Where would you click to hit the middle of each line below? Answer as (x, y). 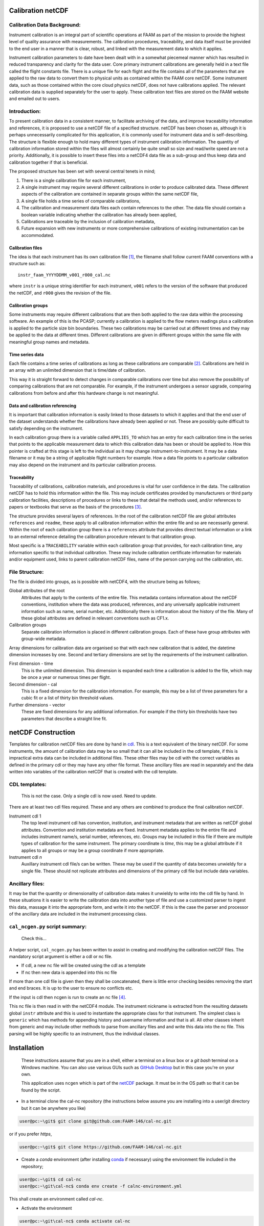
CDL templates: (28, 784)
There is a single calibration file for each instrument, (74, 180)
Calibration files (26, 248)
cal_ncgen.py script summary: (48, 926)
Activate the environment (47, 1208)
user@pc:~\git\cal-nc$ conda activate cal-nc (75, 1221)
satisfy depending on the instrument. (46, 428)
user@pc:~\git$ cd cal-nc (50, 1179)
